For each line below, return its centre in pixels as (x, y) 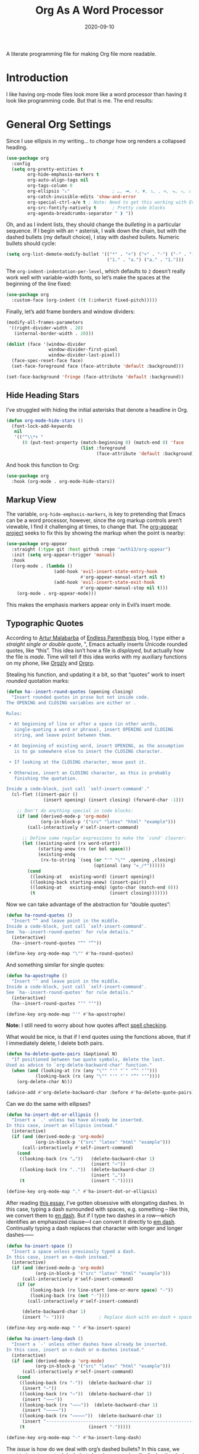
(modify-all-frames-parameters (45, 322)
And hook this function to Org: (43, 465)
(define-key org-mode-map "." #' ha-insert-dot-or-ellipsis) (82, 1191)
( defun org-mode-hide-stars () (45, 421)
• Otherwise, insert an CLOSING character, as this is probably (89, 773)
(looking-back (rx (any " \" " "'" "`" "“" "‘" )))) (98, 1076)
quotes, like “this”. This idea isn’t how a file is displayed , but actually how (95, 650)
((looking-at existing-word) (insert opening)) (92, 876)
